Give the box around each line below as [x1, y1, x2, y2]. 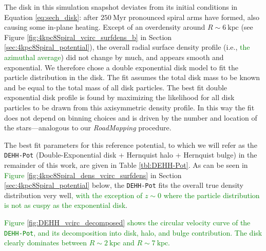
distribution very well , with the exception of [4, 189, 143, 200]
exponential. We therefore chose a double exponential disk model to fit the [4, 62, 239, 72]
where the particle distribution [163, 189, 260, 200]
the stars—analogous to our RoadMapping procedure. [4, 122, 172, 133]
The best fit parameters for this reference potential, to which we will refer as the [4, 139, 257, 150]
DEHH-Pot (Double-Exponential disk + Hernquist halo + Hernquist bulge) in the [4, 149, 257, 160]
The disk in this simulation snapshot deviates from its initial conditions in [4, 2, 238, 12]
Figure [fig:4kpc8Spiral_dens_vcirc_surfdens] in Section [4, 169, 182, 180]
